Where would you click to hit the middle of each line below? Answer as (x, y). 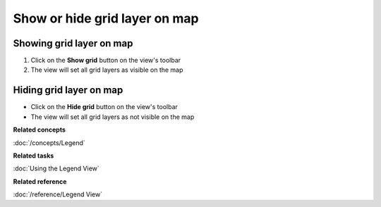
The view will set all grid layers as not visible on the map (113, 117)
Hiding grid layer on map (68, 90)
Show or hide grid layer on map (106, 18)
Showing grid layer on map (73, 43)
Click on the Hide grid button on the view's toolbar (104, 107)
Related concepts (40, 130)
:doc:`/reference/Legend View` (58, 194)
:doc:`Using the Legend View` (56, 168)
